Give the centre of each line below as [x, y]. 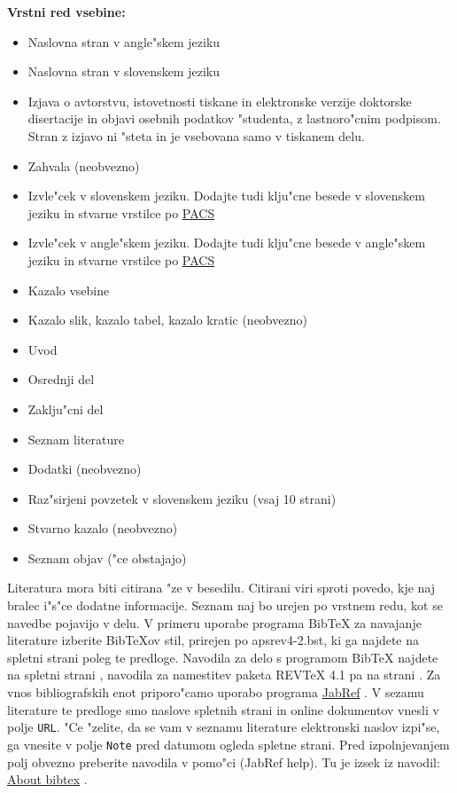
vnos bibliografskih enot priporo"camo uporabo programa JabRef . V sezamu [216, 692]
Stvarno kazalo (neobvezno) [103, 528]
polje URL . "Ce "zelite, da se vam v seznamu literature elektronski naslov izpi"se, [224, 727]
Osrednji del [61, 379]
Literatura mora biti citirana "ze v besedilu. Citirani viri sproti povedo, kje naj [221, 588]
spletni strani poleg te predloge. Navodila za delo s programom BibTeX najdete [223, 657]
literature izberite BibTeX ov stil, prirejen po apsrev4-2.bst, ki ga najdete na [213, 640]
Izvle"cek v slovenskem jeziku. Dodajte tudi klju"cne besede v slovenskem [226, 196]
